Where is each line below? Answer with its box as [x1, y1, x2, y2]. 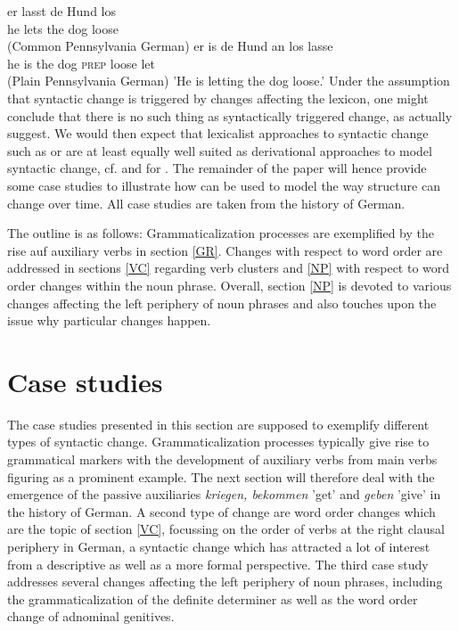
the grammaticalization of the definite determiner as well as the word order [7, 589, 418, 608]
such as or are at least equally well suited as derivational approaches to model [7, 141, 432, 160]
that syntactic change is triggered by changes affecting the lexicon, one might [7, 88, 429, 107]
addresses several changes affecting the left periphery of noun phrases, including [7, 572, 443, 591]
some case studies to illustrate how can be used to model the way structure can [7, 176, 440, 194]
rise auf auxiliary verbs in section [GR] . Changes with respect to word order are [7, 241, 443, 259]
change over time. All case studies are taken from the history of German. [7, 193, 406, 212]
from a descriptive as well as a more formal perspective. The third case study [7, 554, 429, 573]
